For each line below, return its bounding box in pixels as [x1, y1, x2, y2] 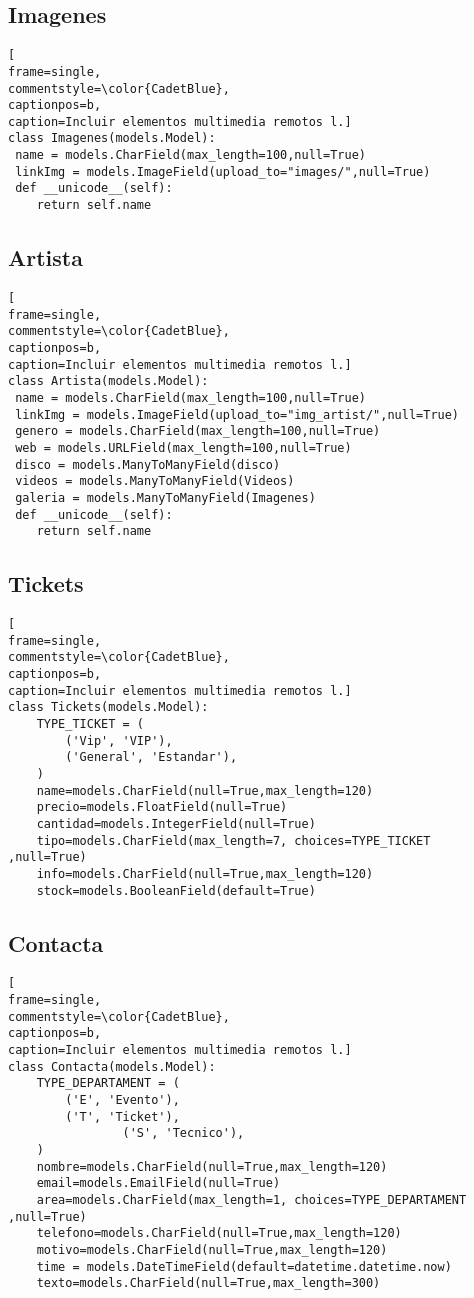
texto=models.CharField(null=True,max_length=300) [36, 1276, 381, 1291]
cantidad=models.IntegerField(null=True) [36, 816, 316, 831]
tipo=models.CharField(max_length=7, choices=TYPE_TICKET [36, 833, 431, 848]
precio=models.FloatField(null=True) [36, 800, 288, 815]
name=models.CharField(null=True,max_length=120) [36, 783, 374, 798]
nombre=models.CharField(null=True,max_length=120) [36, 1159, 388, 1174]
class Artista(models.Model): [8, 374, 209, 389]
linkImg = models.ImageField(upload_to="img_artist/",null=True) [15, 407, 460, 422]
